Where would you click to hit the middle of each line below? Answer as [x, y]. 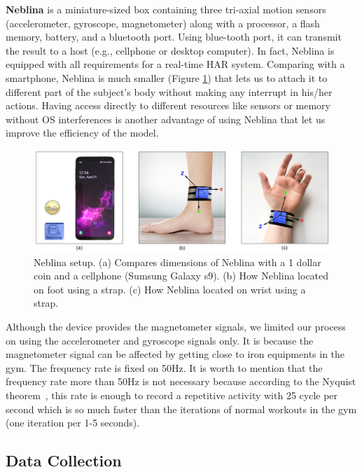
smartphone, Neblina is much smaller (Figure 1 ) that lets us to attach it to [167, 77]
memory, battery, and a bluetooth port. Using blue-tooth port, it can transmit [174, 37]
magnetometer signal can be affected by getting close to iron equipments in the [175, 354]
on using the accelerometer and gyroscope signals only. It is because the [160, 340]
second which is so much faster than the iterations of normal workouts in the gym [181, 409]
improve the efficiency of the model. [82, 133]
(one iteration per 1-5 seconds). [73, 423]
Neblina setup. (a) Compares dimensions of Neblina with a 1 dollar [177, 262]
